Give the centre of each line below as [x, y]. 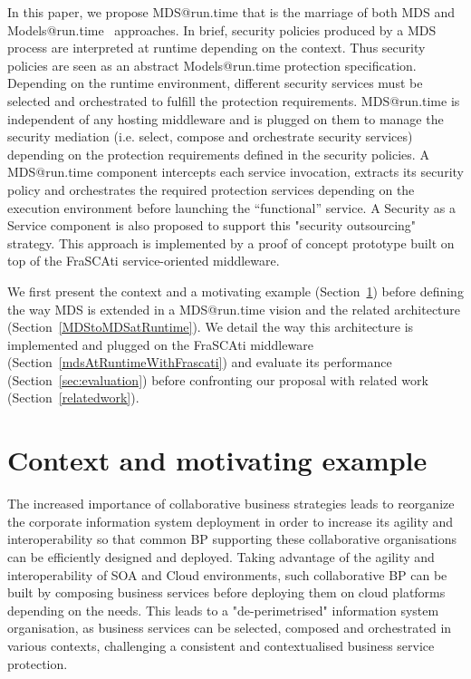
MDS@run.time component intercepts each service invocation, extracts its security [235, 172]
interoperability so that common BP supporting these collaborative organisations [232, 539]
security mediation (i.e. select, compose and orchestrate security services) [210, 136]
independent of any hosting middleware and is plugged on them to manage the [226, 118]
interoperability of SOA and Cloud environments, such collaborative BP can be [227, 574]
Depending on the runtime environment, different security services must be [215, 83]
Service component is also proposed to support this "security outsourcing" [212, 225]
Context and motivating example [217, 460]
